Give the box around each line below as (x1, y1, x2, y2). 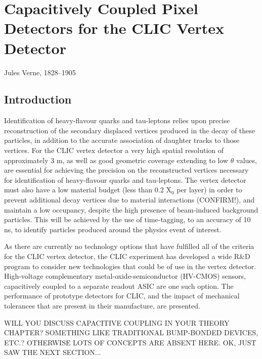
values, (236, 155, 257, 165)
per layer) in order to (177, 184, 242, 195)
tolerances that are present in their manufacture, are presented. (4, 300, 200, 311)
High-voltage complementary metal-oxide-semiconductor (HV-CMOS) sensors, (4, 271, 246, 281)
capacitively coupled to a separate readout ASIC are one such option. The (4, 280, 234, 291)
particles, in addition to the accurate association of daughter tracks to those (4, 135, 240, 145)
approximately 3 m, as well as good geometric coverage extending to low (4, 155, 229, 165)
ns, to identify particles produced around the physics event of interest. (4, 224, 222, 234)
